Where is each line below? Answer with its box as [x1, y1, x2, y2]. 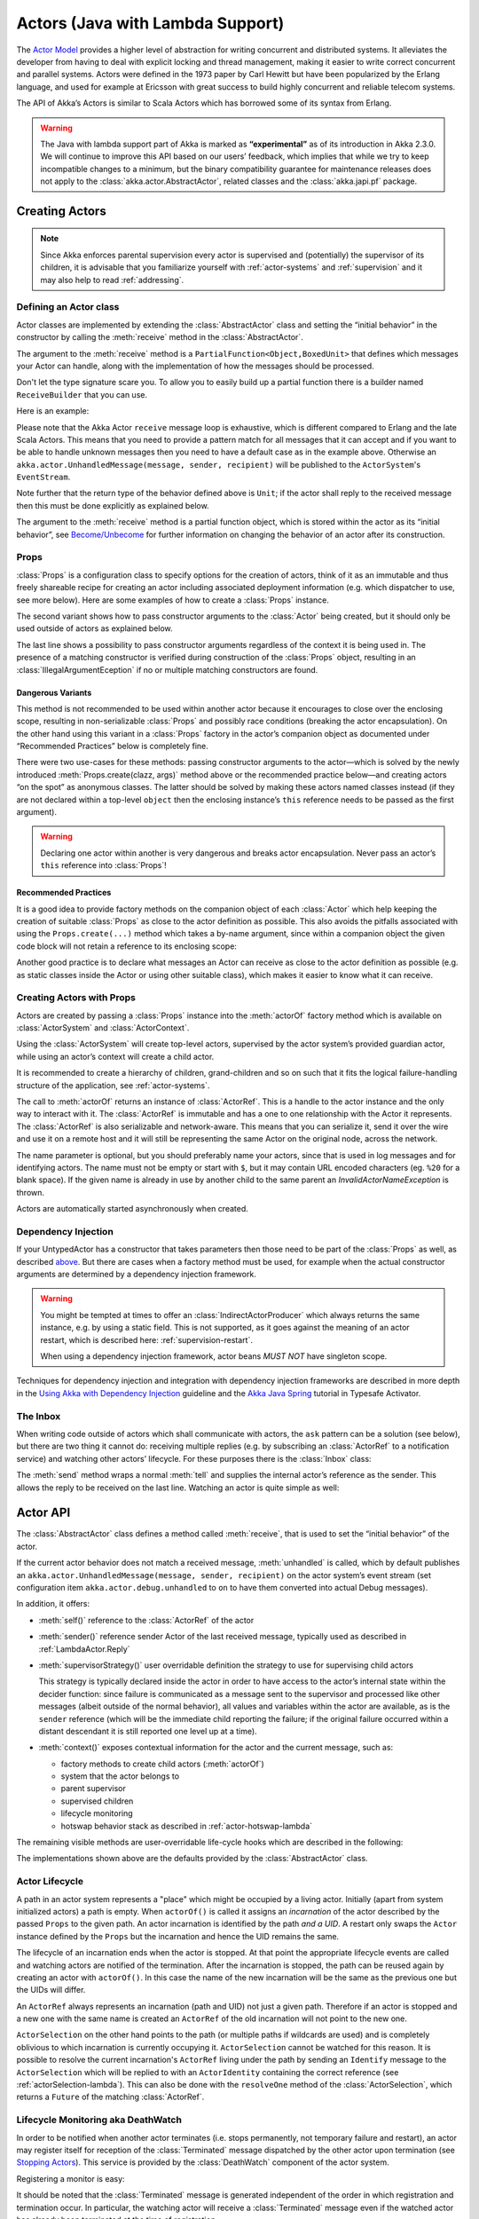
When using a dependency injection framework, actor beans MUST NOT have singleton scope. [40, 1351, 388, 1362]
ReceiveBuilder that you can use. [16, 389, 148, 399]
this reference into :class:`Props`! [40, 860, 168, 871]
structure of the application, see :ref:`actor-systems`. [16, 1079, 210, 1091]
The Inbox [16, 1410, 61, 1422]
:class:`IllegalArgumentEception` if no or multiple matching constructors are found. [16, 664, 318, 675]
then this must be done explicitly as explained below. [16, 500, 209, 510]
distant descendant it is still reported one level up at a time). [38, 1725, 257, 1736]
